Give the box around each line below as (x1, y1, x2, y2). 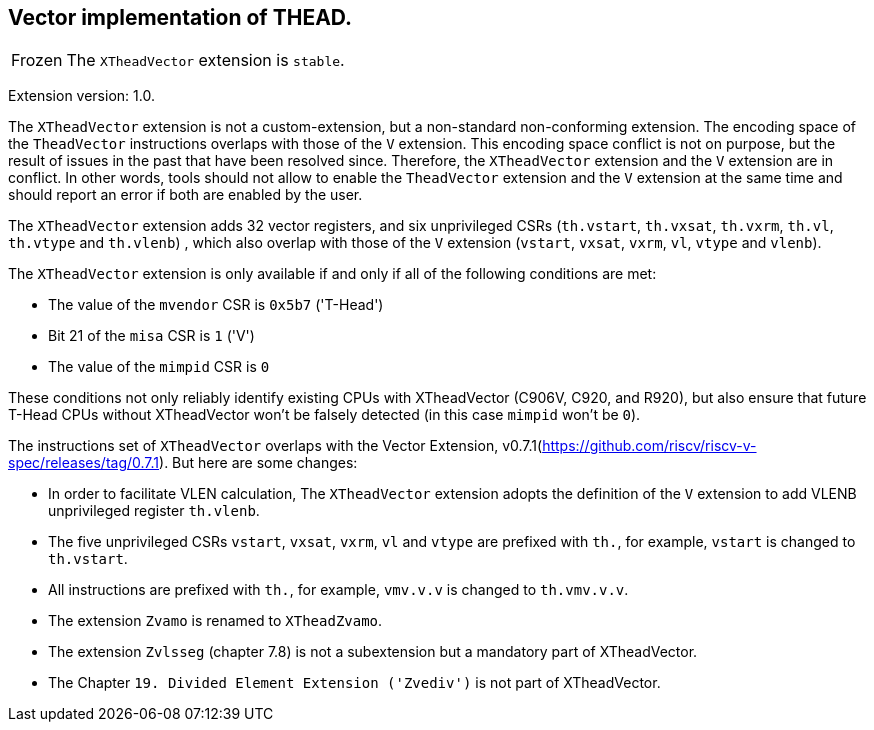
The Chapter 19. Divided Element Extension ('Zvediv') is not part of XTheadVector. (48, 674, 661, 692)
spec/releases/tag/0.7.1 (8, 454, 160, 472)
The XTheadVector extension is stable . (66, 50, 345, 71)
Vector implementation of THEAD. (8, 5, 353, 30)
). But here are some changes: (159, 454, 358, 472)
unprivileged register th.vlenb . (48, 502, 260, 520)
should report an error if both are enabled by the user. (8, 186, 363, 204)
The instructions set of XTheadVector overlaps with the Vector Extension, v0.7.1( (8, 437, 543, 455)
